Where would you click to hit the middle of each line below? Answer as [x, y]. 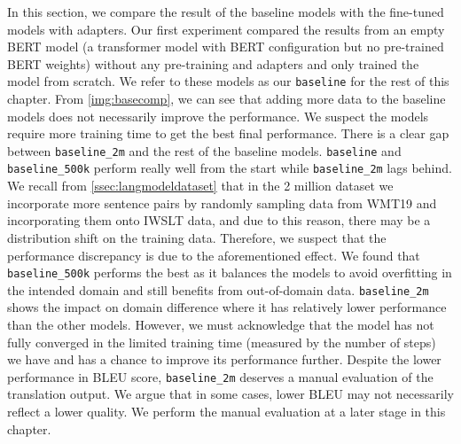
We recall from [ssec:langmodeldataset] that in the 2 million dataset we [200, 186]
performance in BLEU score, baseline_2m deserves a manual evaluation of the [220, 376]
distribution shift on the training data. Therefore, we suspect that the [197, 237]
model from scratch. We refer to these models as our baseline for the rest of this [228, 81]
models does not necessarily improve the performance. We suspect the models [218, 116]
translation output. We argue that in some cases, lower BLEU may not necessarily [230, 394]
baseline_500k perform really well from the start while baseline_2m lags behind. [230, 168]
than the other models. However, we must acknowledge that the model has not [221, 324]
